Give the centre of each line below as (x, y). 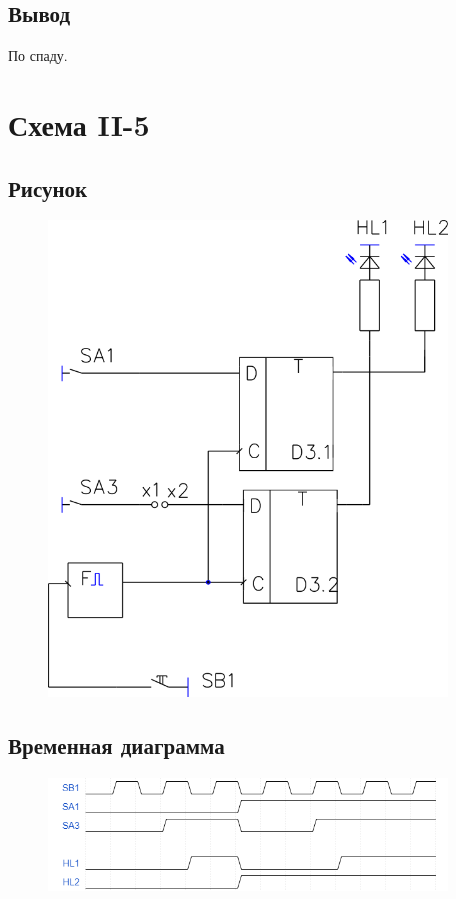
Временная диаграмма (116, 745)
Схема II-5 (79, 123)
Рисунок (48, 187)
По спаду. (38, 55)
